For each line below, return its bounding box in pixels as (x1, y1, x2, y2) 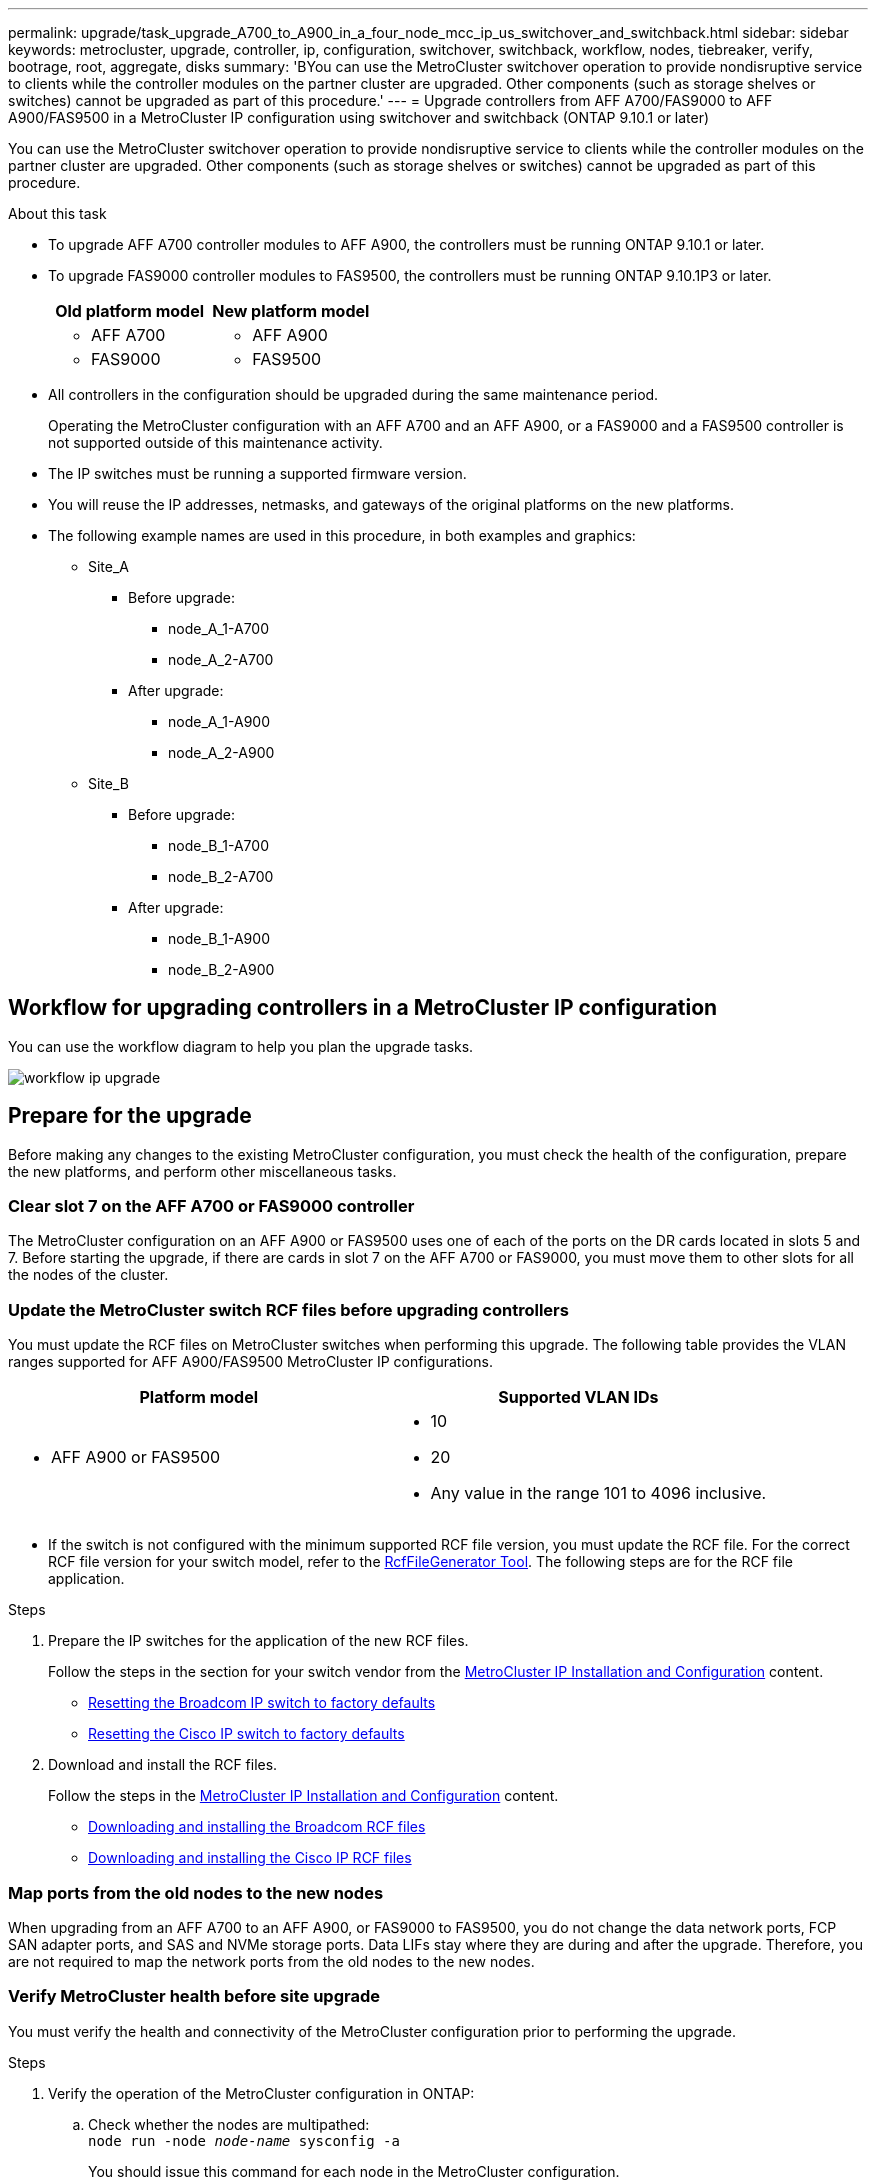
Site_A (88, 558, 130, 575)
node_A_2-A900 (168, 744, 275, 761)
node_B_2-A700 (168, 868, 274, 885)
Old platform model (55, 301, 204, 321)
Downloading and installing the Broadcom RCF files (88, 1818, 426, 1836)
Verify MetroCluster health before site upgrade (8, 1986, 380, 2007)
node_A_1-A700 (168, 620, 270, 637)
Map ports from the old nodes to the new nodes (8, 1882, 384, 1903)
